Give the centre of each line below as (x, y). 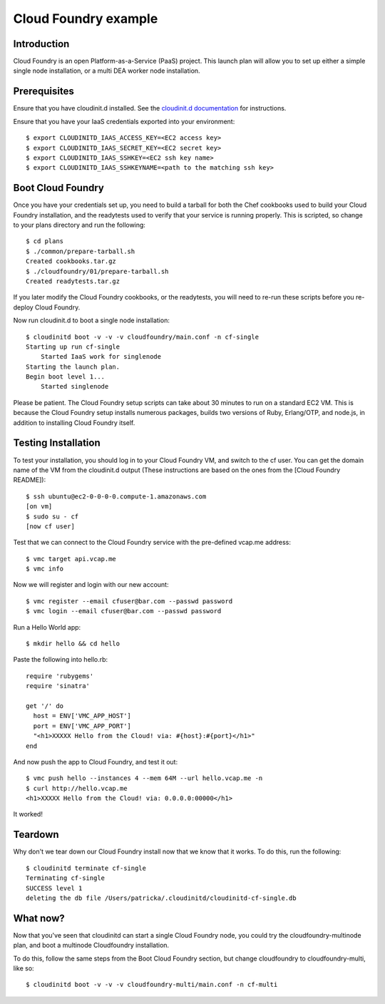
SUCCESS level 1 (54, 888)
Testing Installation (57, 443)
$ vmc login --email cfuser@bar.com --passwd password (124, 611)
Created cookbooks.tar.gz (71, 261)
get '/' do (45, 706)
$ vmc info (45, 569)
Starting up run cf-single (73, 347)
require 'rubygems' (60, 676)
